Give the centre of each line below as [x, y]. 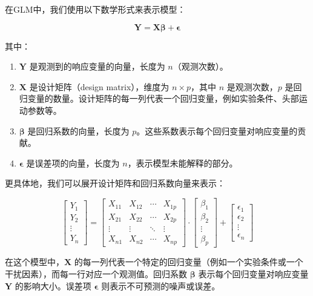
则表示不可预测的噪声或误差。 [161, 285]
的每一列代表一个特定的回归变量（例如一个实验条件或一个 [189, 262]
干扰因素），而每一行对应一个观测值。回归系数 [96, 274]
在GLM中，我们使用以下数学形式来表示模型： [95, 9]
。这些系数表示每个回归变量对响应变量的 [217, 130]
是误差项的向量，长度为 [73, 163]
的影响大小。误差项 [53, 285]
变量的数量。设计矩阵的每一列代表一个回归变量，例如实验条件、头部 [163, 98]
